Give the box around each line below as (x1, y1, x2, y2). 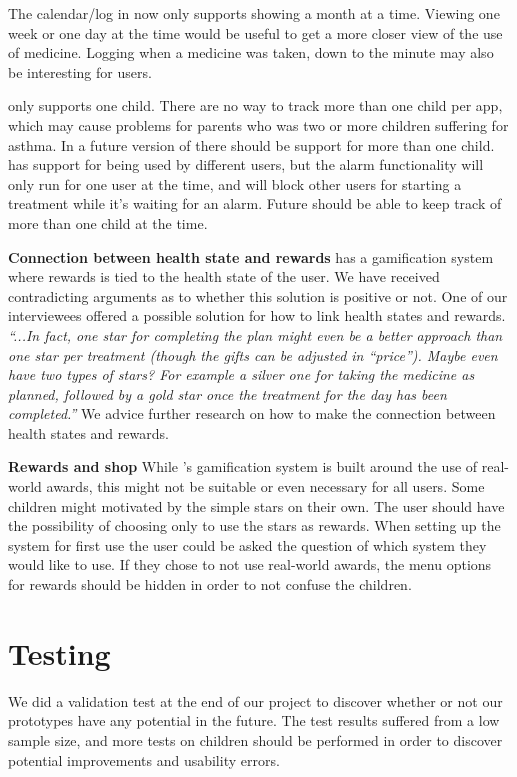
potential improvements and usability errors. (8, 749, 280, 770)
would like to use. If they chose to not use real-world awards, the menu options (8, 554, 492, 575)
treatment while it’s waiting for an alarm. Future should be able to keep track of (8, 193, 502, 214)
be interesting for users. (8, 61, 152, 82)
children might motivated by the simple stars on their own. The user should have (8, 495, 505, 516)
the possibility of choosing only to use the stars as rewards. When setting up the (8, 515, 501, 536)
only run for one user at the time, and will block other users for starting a (8, 173, 462, 194)
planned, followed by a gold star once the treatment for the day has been (8, 383, 447, 404)
